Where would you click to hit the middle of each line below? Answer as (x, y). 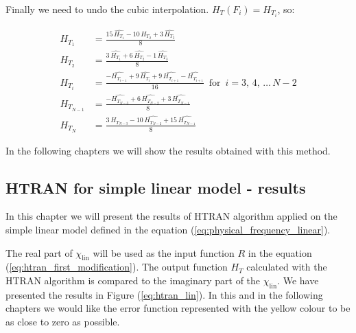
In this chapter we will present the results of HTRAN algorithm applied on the (171, 216)
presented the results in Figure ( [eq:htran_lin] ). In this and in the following (164, 294)
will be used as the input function (164, 252)
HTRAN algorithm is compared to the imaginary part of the (133, 280)
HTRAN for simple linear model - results (156, 187)
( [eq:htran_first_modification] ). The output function (117, 267)
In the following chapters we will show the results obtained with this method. (168, 150)
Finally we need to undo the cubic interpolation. (107, 9)
